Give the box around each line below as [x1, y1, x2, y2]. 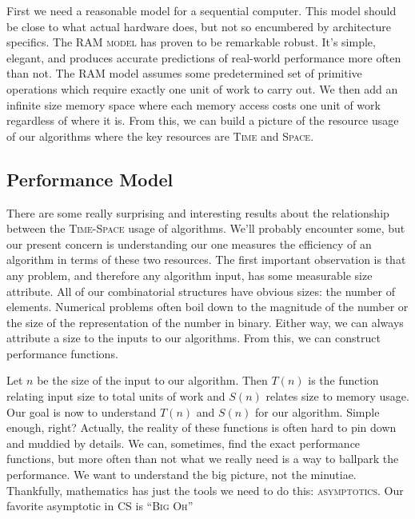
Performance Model [6, 166, 174, 191]
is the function [308, 372, 379, 389]
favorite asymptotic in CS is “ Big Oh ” [6, 497, 194, 514]
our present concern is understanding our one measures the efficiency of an [6, 235, 372, 252]
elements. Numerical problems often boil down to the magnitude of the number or [6, 298, 409, 315]
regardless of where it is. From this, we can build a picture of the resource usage [6, 112, 399, 129]
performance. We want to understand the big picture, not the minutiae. [6, 466, 357, 483]
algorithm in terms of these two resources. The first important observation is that [6, 251, 406, 268]
